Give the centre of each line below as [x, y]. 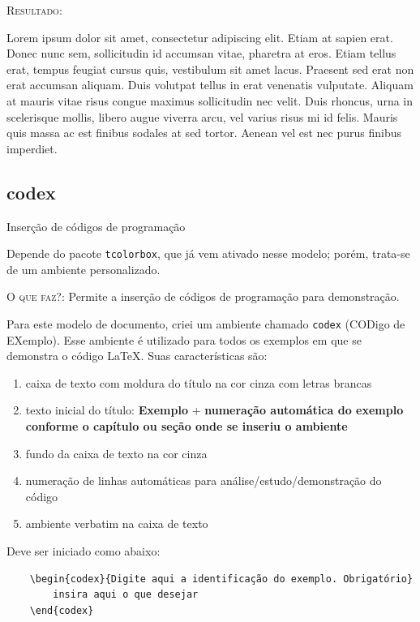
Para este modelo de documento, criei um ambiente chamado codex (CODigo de [206, 323]
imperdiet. [32, 148]
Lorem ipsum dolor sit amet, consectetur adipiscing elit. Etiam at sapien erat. [200, 37]
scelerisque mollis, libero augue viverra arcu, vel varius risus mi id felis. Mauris [202, 116]
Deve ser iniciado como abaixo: [84, 550]
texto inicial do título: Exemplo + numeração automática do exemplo [214, 410]
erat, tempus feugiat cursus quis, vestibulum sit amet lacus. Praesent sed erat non [210, 69]
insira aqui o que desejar [126, 595]
